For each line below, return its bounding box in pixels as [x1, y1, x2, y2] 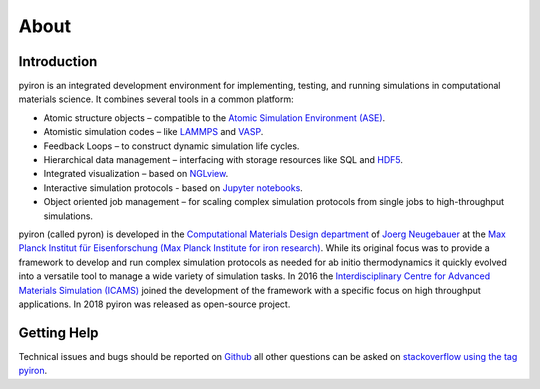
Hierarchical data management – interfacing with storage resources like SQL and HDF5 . [43, 154, 404, 166]
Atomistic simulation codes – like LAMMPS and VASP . [43, 126, 264, 138]
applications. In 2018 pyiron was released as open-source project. [18, 298, 291, 310]
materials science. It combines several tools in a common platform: [18, 93, 294, 105]
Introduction [18, 53, 98, 70]
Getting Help [18, 324, 99, 341]
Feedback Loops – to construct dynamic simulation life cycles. [43, 140, 300, 152]
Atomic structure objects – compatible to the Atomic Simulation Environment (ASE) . [43, 111, 386, 124]
